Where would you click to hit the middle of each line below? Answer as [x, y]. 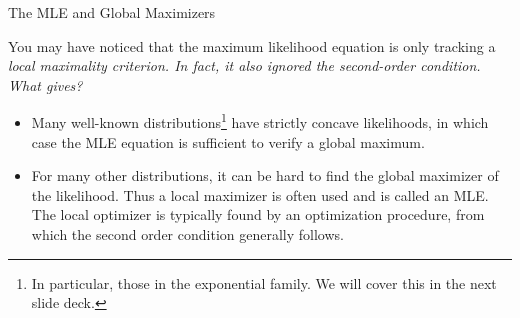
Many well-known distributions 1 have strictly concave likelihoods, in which [260, 121]
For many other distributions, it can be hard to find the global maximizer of [265, 175]
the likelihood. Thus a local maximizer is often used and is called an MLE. [260, 194]
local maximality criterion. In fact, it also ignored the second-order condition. [244, 65]
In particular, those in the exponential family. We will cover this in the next [264, 282]
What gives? [45, 84]
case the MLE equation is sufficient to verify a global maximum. [228, 141]
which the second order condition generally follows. [187, 234]
